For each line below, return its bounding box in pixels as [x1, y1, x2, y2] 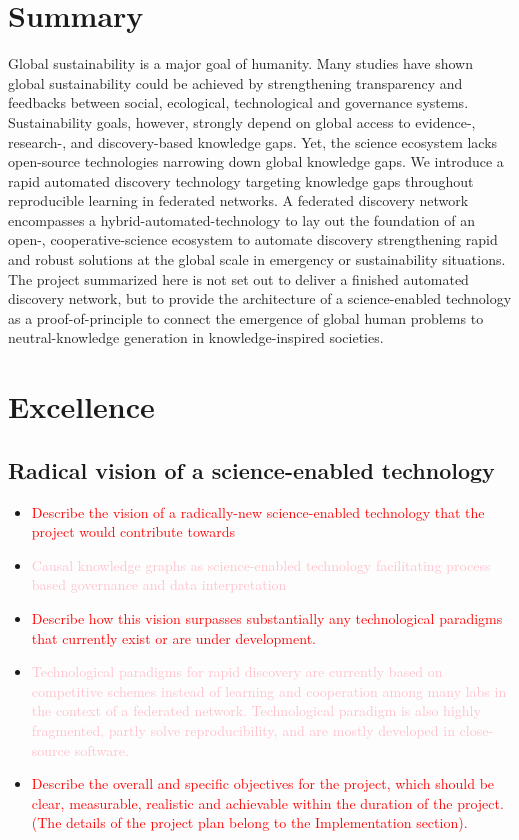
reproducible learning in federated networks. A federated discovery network [8, 190, 469, 211]
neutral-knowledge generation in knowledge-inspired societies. [8, 327, 384, 348]
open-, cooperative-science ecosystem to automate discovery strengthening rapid [8, 229, 498, 250]
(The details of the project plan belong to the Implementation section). [31, 812, 468, 833]
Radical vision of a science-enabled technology [8, 454, 495, 485]
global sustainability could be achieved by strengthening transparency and [8, 72, 463, 93]
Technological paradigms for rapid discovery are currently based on [31, 661, 443, 682]
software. [74, 739, 129, 760]
